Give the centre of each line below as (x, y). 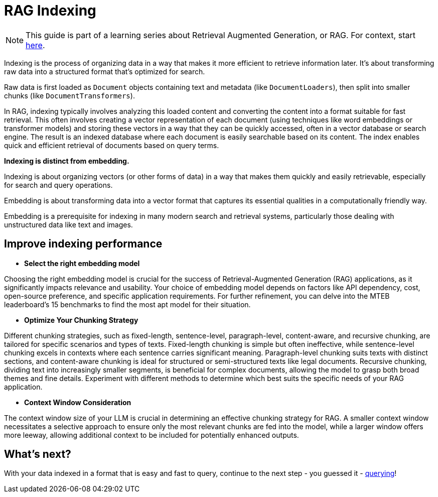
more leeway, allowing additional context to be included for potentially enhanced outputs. (152, 435)
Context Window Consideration (78, 402)
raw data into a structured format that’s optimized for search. (105, 71)
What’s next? (38, 454)
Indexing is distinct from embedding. (67, 161)
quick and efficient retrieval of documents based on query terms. (112, 145)
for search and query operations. (58, 185)
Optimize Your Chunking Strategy (81, 320)
